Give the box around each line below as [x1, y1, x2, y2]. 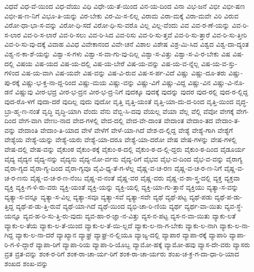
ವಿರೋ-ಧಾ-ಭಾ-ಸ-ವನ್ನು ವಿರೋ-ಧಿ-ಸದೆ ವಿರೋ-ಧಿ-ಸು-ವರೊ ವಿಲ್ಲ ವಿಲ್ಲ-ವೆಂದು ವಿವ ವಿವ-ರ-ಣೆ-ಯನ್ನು [4, 20, 230, 30]
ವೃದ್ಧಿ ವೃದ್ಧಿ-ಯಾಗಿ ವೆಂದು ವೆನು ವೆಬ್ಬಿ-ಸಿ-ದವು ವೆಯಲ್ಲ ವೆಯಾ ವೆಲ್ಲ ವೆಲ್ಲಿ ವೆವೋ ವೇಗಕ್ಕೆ [42, 106, 234, 116]
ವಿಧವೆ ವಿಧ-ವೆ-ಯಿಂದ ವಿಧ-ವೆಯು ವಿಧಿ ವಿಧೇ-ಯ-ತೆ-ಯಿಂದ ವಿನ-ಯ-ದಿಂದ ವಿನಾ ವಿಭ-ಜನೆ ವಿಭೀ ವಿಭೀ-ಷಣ [4, 1, 245, 11]
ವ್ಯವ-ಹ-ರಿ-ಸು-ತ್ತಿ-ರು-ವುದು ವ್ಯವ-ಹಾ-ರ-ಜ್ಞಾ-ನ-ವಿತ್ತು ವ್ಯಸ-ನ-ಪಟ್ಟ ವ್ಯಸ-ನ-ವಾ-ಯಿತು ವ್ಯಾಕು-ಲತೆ [23, 211, 236, 221]
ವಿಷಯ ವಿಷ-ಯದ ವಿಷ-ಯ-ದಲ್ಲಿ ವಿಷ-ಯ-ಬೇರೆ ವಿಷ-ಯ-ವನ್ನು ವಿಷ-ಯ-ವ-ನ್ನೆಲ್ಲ [16, 58, 199, 68]
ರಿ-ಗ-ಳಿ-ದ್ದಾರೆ [4, 239, 34, 249]
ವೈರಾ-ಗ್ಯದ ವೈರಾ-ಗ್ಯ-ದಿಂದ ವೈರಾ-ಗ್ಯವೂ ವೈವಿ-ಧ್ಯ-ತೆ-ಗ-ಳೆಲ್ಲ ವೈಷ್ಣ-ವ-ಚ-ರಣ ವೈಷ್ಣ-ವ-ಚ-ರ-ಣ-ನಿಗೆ [4, 163, 222, 173]
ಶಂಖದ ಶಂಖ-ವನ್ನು [4, 258, 48, 269]
